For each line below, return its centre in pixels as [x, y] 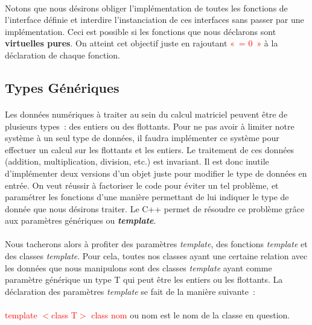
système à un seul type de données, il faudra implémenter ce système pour [142, 138]
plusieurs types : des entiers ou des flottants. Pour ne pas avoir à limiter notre [150, 126]
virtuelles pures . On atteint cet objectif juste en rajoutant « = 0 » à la [142, 43]
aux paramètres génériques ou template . [81, 220]
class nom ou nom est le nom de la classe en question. [191, 315]
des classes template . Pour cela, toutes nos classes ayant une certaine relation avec [156, 256]
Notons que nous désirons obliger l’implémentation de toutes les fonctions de [146, 8]
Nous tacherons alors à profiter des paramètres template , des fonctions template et [156, 244]
